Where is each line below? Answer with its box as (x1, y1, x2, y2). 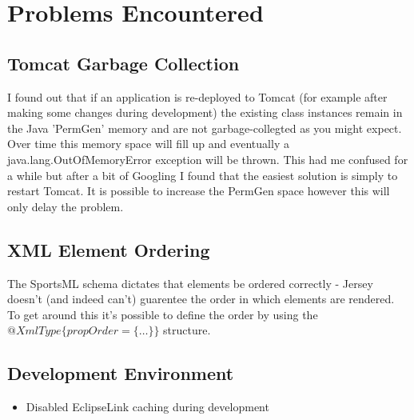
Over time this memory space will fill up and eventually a (7, 135, 289, 152)
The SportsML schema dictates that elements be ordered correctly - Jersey (7, 274, 373, 291)
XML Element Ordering (7, 237, 210, 262)
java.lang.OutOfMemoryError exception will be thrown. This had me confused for (7, 150, 408, 167)
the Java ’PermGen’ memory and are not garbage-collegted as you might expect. (7, 119, 402, 136)
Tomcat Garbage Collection (7, 50, 240, 75)
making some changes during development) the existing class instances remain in (7, 104, 403, 121)
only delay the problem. (7, 198, 124, 214)
